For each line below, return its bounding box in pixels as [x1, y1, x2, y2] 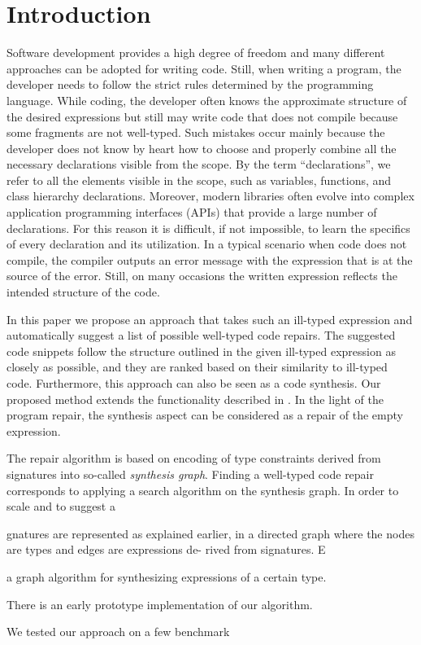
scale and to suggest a [7, 498, 115, 515]
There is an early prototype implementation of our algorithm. [7, 595, 313, 612]
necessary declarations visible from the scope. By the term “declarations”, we [7, 156, 391, 173]
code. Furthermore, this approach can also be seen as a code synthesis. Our [7, 375, 381, 391]
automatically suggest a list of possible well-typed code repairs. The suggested [7, 327, 396, 344]
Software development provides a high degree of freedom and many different [7, 44, 385, 61]
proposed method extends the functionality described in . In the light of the [7, 390, 384, 407]
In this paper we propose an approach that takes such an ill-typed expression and [7, 310, 413, 327]
